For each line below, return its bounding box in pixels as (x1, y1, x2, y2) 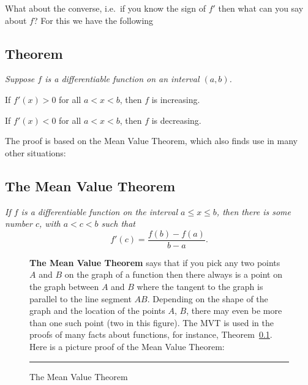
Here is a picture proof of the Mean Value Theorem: (29, 340, 225, 353)
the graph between (29, 280, 99, 292)
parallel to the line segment (29, 292, 132, 305)
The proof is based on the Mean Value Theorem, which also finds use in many (5, 134, 298, 147)
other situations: (5, 146, 66, 159)
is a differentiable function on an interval (45, 72, 200, 85)
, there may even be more (186, 304, 282, 317)
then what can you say (218, 2, 304, 14)
